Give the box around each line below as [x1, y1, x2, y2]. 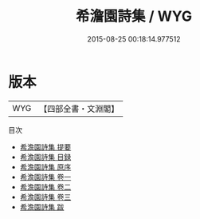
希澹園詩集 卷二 [19, 181, 72, 192]
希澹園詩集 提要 [19, 141, 72, 152]
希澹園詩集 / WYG [75, 7, 193, 26]
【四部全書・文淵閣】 [39, 103, 120, 114]
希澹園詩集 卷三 [19, 192, 72, 201]
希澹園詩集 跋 [19, 201, 65, 212]
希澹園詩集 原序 [19, 161, 72, 172]
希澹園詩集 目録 [19, 152, 72, 161]
